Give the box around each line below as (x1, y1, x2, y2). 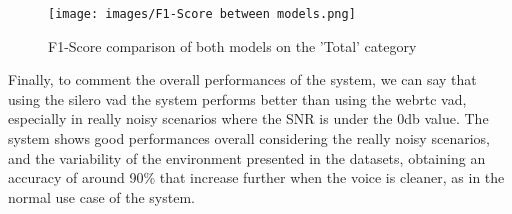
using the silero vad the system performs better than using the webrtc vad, (8, 88, 467, 109)
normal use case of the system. (8, 186, 195, 207)
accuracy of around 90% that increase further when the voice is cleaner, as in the (8, 167, 505, 188)
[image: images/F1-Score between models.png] (48, 7, 356, 21)
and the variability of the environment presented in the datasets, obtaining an (8, 147, 486, 168)
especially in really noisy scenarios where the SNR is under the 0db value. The (8, 108, 489, 129)
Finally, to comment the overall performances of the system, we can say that (8, 69, 477, 90)
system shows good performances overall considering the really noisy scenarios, (8, 128, 490, 149)
